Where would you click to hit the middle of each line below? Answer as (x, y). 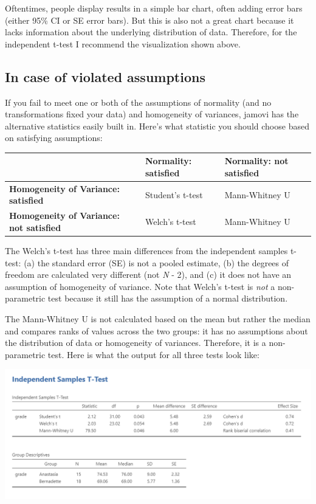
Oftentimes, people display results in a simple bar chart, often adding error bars (154, 8)
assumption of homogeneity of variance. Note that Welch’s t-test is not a (140, 286)
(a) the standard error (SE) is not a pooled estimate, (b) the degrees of (156, 262)
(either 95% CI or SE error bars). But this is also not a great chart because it (149, 20)
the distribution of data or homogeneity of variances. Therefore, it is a (136, 343)
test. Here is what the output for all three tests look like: (153, 354)
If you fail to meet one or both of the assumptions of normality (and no (138, 102)
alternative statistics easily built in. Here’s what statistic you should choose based (157, 126)
